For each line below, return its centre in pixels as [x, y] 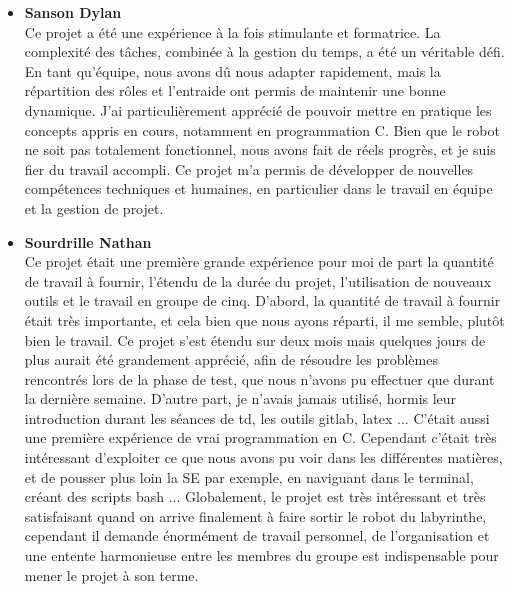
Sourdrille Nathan [88, 241]
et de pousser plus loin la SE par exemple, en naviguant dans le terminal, [249, 476]
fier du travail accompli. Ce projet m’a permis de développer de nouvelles [249, 168]
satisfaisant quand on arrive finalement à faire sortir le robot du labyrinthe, [255, 515]
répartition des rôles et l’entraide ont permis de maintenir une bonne [235, 90]
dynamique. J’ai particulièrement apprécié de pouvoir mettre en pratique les [258, 109]
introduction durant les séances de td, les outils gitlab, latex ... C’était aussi [257, 417]
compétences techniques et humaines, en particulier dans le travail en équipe [258, 188]
